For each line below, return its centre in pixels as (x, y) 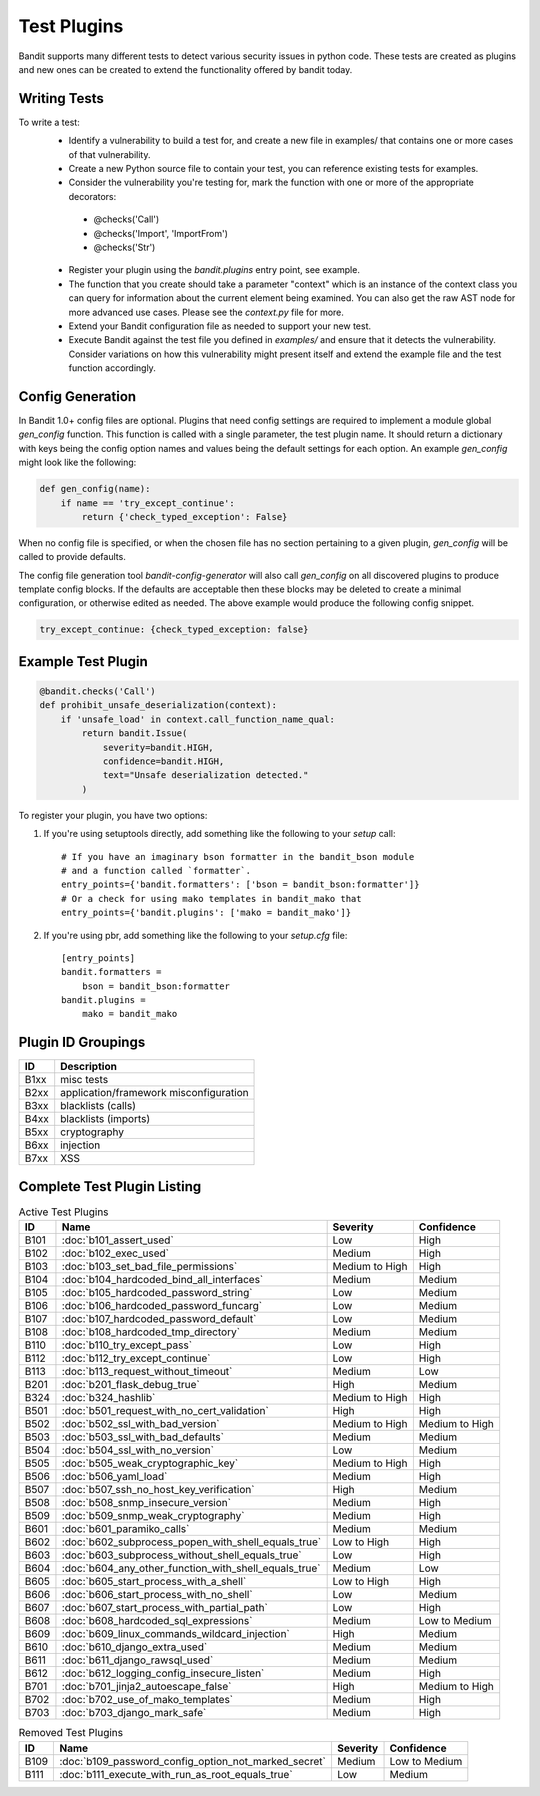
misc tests (84, 1080)
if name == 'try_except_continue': (147, 503)
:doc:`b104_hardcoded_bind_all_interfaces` (162, 1280)
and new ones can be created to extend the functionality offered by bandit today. (185, 69)
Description (88, 1067)
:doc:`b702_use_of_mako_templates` (147, 1700)
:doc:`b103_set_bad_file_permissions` (149, 1267)
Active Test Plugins (63, 1212)
